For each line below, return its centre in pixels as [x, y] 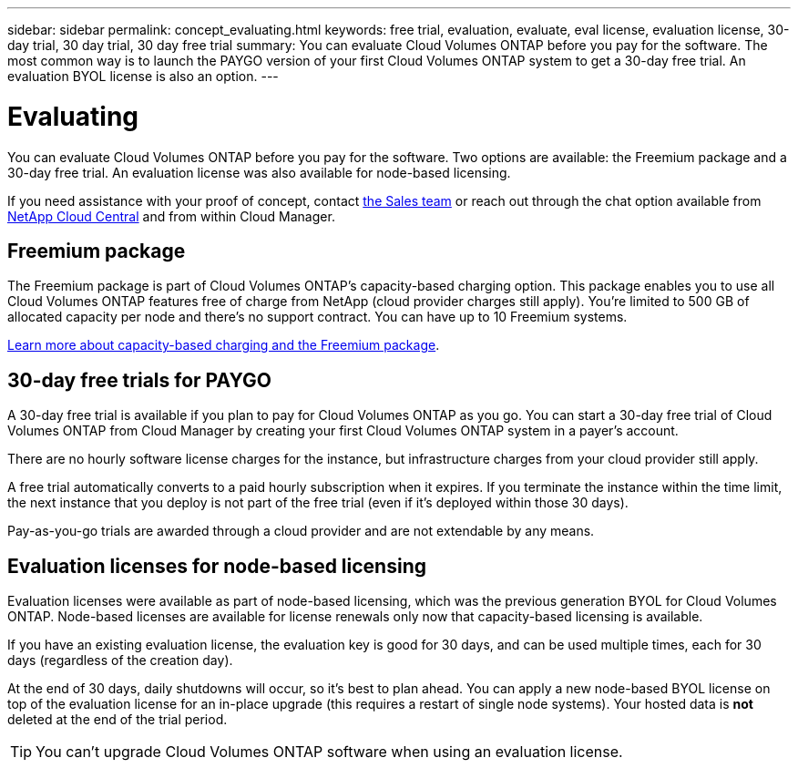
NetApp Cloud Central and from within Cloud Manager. [171, 216]
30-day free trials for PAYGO [139, 380]
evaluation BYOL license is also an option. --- [143, 76]
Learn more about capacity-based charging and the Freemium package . [224, 345]
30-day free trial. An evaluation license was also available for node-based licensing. [259, 172]
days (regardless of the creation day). [120, 660]
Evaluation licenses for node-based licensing [217, 566]
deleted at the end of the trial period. [118, 720]
